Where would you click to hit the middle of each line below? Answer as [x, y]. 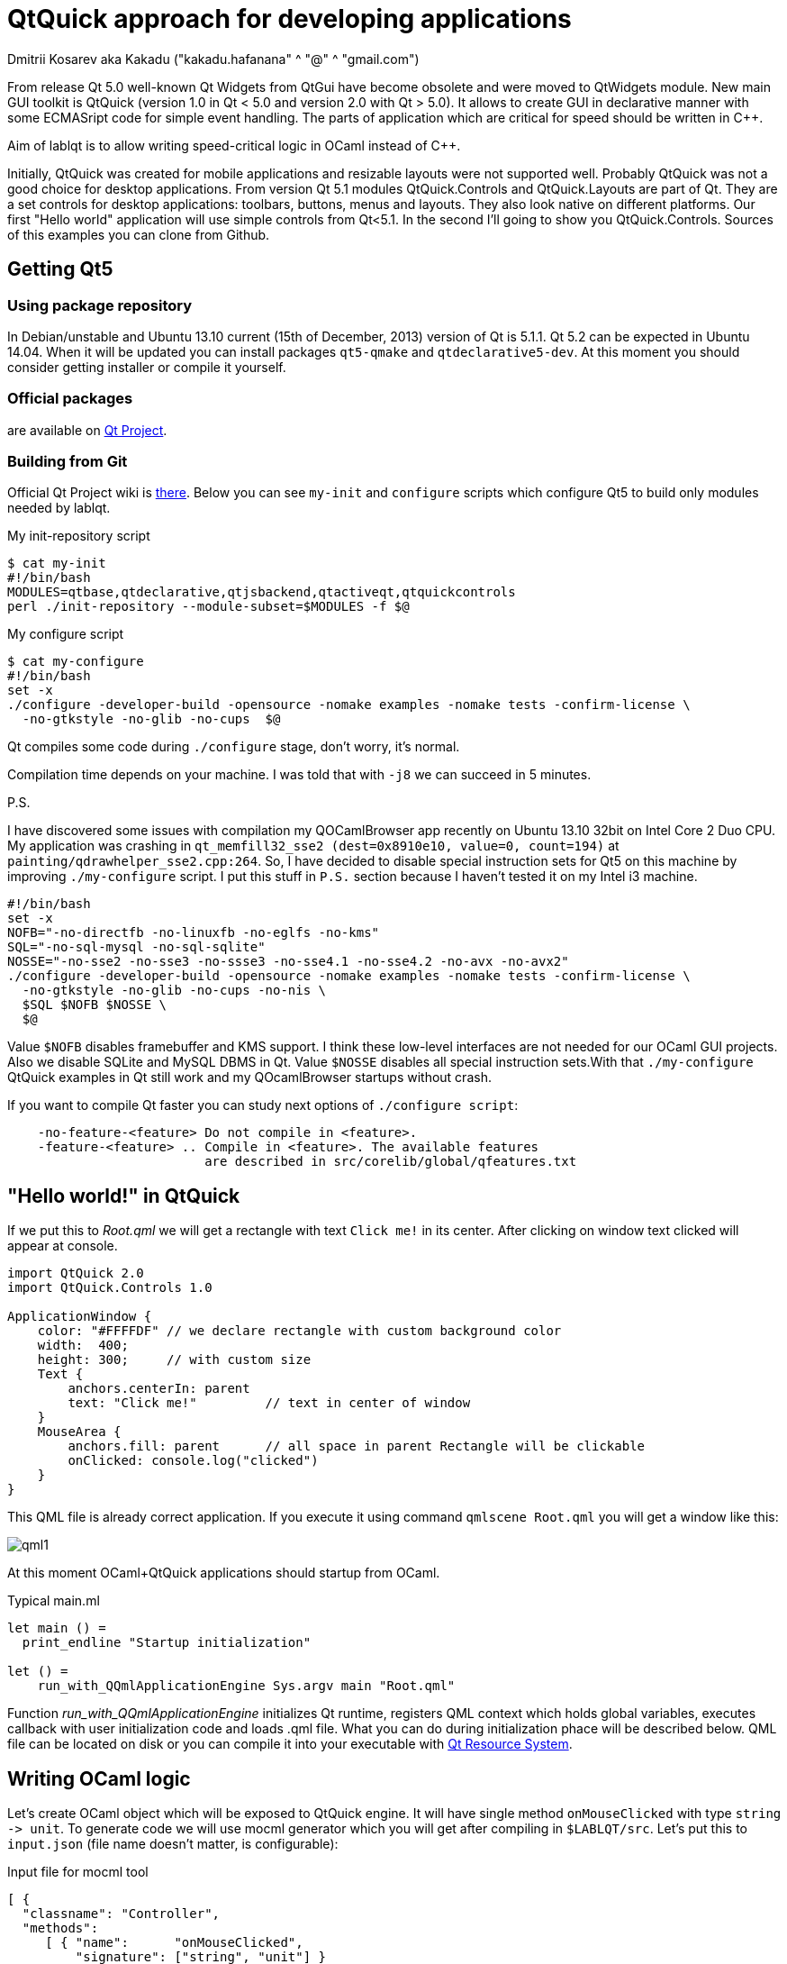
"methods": [60, 1928]
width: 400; [83, 1346]
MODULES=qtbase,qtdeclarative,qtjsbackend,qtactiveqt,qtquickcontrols [262, 592]
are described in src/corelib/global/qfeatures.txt [391, 1162]
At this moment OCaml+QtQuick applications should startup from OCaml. [224, 1573]
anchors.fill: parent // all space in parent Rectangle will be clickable [357, 1446]
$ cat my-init [57, 564]
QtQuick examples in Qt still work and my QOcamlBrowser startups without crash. [249, 1077]
